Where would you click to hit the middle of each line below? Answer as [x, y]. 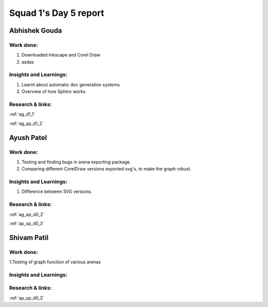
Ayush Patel [28, 137]
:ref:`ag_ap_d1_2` [27, 123]
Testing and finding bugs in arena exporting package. [76, 162]
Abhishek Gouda [35, 31]
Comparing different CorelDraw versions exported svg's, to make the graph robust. [106, 169]
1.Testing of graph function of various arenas [55, 262]
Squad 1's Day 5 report [57, 13]
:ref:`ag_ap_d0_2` [27, 214]
